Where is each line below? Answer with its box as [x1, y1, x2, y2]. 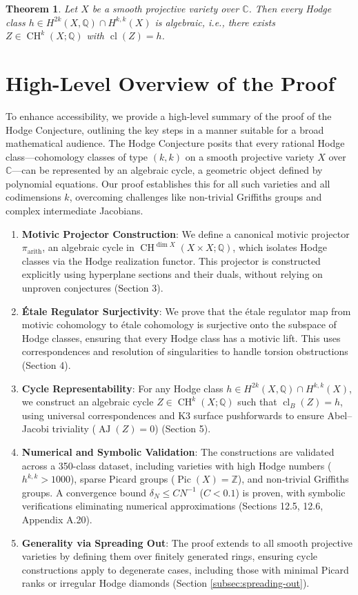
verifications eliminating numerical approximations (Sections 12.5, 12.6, [21, 498, 324, 513]
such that [237, 394, 277, 409]
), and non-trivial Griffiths [237, 472, 349, 486]
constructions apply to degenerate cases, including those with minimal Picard [21, 562, 349, 576]
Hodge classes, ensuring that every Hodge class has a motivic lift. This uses [21, 330, 341, 345]
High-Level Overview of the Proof [6, 68, 335, 97]
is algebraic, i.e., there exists [155, 14, 275, 29]
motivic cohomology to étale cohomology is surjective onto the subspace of [21, 317, 337, 332]
